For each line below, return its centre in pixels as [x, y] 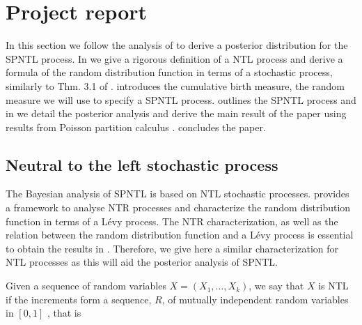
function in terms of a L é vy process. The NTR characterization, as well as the [172, 221]
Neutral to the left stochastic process [142, 164]
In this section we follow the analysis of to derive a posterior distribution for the [177, 45]
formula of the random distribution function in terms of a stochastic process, [169, 72]
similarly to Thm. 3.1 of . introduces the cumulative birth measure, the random [175, 85]
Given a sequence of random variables [86, 286]
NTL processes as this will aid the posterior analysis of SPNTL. [142, 262]
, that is [64, 313]
